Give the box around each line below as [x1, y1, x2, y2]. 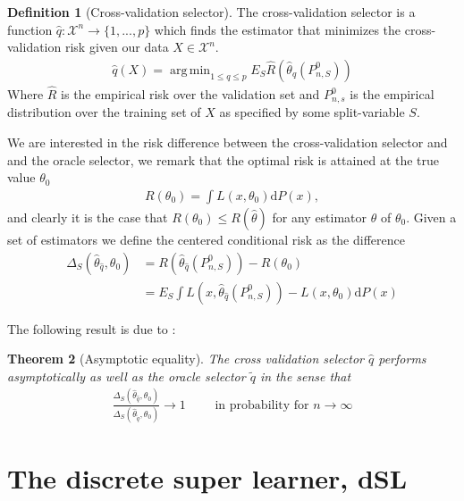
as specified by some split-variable [219, 103, 405, 121]
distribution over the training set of [7, 103, 201, 121]
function [7, 20, 53, 38]
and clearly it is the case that [7, 207, 168, 226]
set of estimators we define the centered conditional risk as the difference [7, 230, 405, 248]
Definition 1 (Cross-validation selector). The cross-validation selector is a [7, 3, 416, 21]
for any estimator [272, 207, 367, 226]
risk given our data [64, 38, 169, 56]
